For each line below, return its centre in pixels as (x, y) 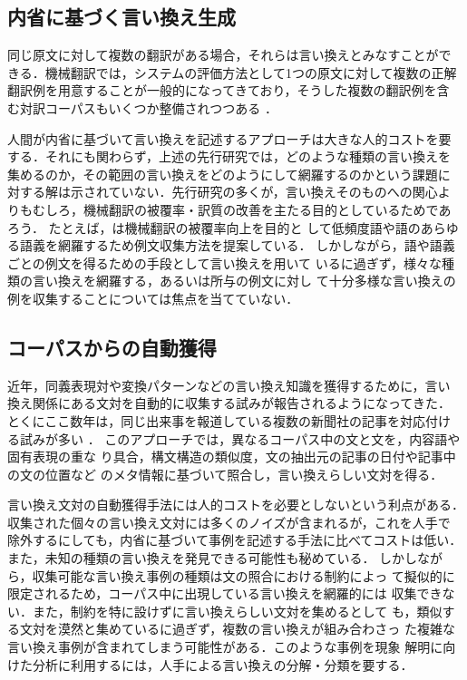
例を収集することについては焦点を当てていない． (153, 298)
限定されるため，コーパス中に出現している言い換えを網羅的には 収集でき (225, 593)
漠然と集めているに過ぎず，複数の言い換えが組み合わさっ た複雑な (256, 629)
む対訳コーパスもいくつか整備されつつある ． (142, 107)
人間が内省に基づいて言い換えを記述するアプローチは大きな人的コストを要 (229, 138)
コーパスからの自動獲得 (112, 347)
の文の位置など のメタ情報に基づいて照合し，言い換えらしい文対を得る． (225, 474)
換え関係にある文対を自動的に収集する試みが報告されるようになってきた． (229, 403)
